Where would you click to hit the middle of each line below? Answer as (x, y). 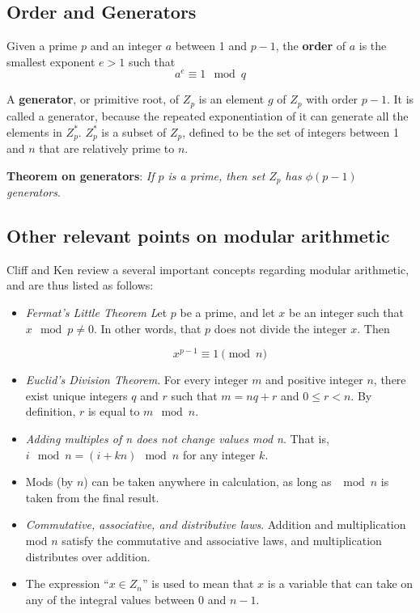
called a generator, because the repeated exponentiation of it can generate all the (208, 115)
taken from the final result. (92, 497)
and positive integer (314, 380)
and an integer (126, 46)
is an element (231, 99)
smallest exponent (51, 61)
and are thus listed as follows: (80, 285)
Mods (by (49, 482)
